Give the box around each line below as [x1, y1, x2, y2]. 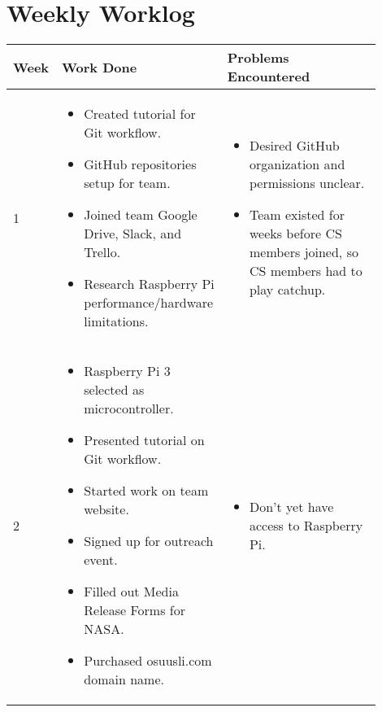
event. [84, 550, 118, 570]
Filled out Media [84, 582, 179, 601]
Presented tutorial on [84, 430, 205, 450]
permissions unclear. [249, 173, 365, 193]
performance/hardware [84, 293, 214, 312]
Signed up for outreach [84, 531, 214, 551]
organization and [249, 155, 345, 174]
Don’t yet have [249, 496, 334, 516]
